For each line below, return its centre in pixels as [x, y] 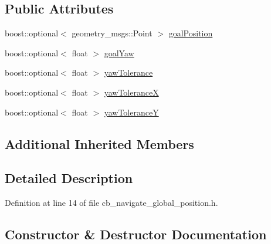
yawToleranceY [131, 112]
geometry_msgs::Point [112, 33]
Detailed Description [69, 178]
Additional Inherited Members [99, 143]
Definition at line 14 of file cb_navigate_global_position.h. [111, 203]
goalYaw [119, 52]
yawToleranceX [131, 92]
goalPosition [191, 33]
